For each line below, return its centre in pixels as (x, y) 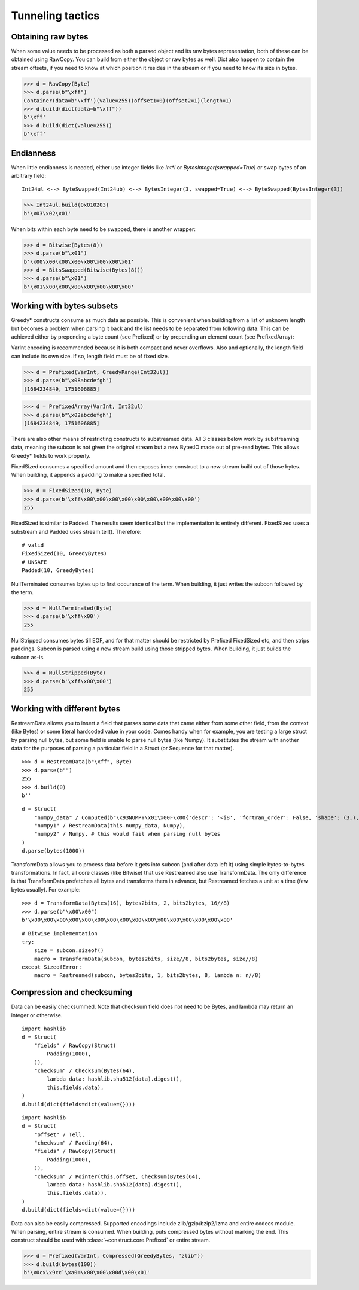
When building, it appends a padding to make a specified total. (88, 475)
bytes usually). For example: (46, 889)
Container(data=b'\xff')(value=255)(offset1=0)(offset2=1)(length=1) (128, 101)
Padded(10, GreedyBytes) (58, 571)
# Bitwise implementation (60, 934)
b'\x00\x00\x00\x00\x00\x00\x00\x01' (79, 261)
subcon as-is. (28, 657)
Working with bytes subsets (65, 306)
